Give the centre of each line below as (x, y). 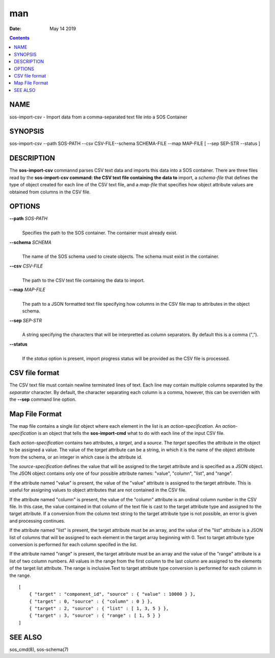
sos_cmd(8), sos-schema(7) (39, 649)
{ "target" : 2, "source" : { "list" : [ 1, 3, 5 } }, (99, 608)
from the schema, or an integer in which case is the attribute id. (76, 457)
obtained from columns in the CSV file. (50, 192)
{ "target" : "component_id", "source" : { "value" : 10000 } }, (112, 594)
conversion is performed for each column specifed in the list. (73, 544)
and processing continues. (37, 521)
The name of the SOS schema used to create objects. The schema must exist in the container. (121, 257)
